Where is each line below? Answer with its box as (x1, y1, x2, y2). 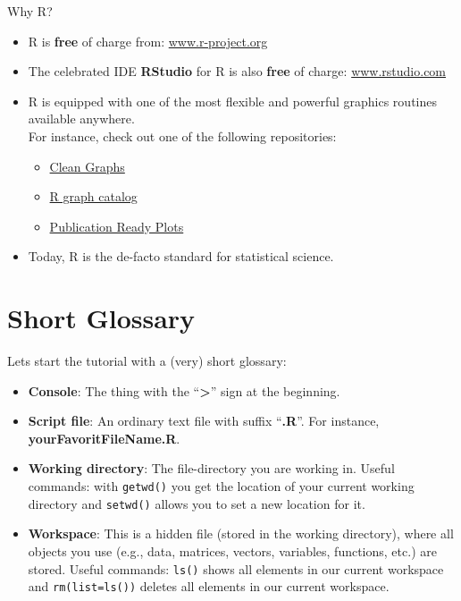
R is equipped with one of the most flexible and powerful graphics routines (28, 91, 437, 110)
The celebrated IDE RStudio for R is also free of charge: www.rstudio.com (28, 62, 447, 80)
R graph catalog (49, 187, 138, 206)
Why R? (7, 2, 53, 20)
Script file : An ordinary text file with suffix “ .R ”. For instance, (28, 411, 380, 430)
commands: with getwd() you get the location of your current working (28, 477, 415, 495)
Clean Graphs (49, 157, 125, 175)
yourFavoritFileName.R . (28, 428, 180, 447)
